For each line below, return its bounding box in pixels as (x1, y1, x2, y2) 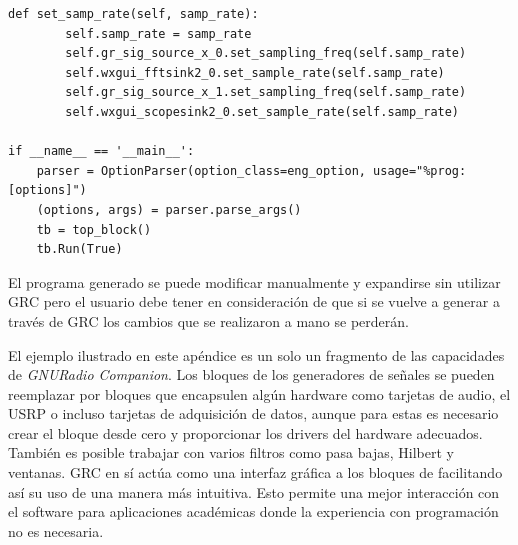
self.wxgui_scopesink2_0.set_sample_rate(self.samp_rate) (65, 104, 460, 119)
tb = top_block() (36, 222, 152, 237)
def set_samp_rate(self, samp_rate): (8, 7, 259, 21)
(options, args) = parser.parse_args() (36, 202, 302, 217)
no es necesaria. (8, 520, 104, 541)
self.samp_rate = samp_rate (65, 26, 252, 41)
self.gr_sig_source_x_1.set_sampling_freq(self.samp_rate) (65, 85, 467, 100)
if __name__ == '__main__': (8, 144, 195, 159)
